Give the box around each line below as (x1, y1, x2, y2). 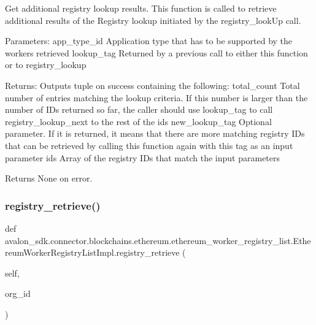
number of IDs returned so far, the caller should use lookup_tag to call (5, 103, 273, 116)
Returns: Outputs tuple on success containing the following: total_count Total (5, 78, 300, 91)
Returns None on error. (5, 172, 93, 185)
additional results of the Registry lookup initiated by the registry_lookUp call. (5, 13, 301, 26)
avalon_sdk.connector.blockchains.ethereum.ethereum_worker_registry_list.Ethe (5, 234, 311, 247)
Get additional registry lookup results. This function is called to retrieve (5, 2, 277, 14)
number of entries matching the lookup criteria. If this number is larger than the (5, 91, 308, 104)
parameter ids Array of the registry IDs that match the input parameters (5, 151, 280, 164)
